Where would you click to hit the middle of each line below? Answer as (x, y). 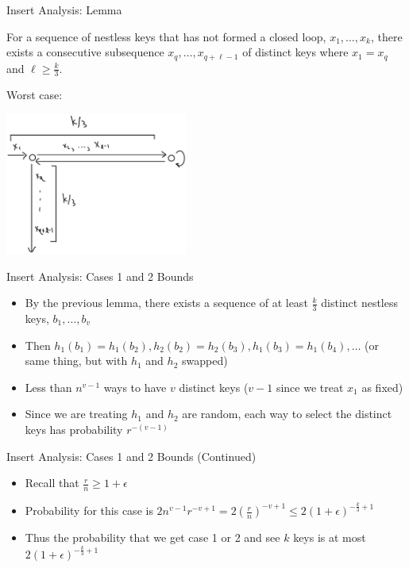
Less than (48, 387)
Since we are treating (76, 414)
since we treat (310, 387)
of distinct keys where (295, 52)
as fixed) (382, 387)
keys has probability (74, 429)
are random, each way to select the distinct (287, 414)
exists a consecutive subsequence (85, 52)
